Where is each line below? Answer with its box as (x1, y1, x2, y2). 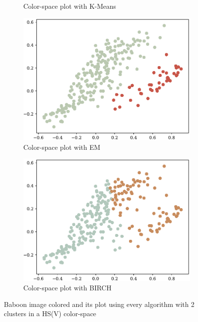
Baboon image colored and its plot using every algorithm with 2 (4, 299, 195, 309)
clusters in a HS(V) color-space (4, 308, 97, 319)
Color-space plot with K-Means (23, 1, 116, 11)
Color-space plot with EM (23, 142, 100, 152)
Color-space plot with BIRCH (23, 283, 112, 293)
